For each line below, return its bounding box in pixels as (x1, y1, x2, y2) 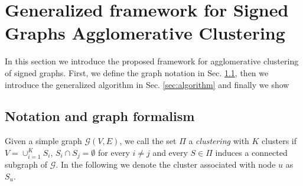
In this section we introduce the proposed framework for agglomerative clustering (5, 55, 299, 67)
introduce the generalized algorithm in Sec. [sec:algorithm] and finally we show (5, 78, 289, 90)
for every (98, 146, 130, 158)
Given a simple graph (5, 135, 82, 147)
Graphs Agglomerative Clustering (5, 21, 285, 45)
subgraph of (5, 158, 48, 171)
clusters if (262, 135, 297, 147)
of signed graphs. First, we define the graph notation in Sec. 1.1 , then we (5, 66, 269, 79)
